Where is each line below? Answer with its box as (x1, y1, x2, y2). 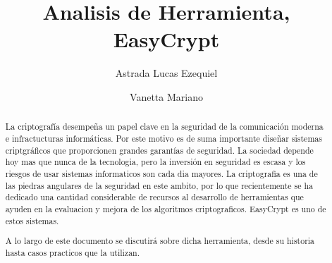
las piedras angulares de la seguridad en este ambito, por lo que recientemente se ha (5, 179, 313, 191)
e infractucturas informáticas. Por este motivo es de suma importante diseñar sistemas (5, 132, 322, 144)
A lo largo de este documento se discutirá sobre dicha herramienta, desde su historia (5, 235, 315, 247)
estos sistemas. (5, 214, 59, 226)
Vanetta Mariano (130, 89, 203, 104)
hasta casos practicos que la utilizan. (5, 246, 140, 258)
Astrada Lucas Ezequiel (115, 66, 218, 80)
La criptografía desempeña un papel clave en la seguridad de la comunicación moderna (5, 121, 324, 133)
